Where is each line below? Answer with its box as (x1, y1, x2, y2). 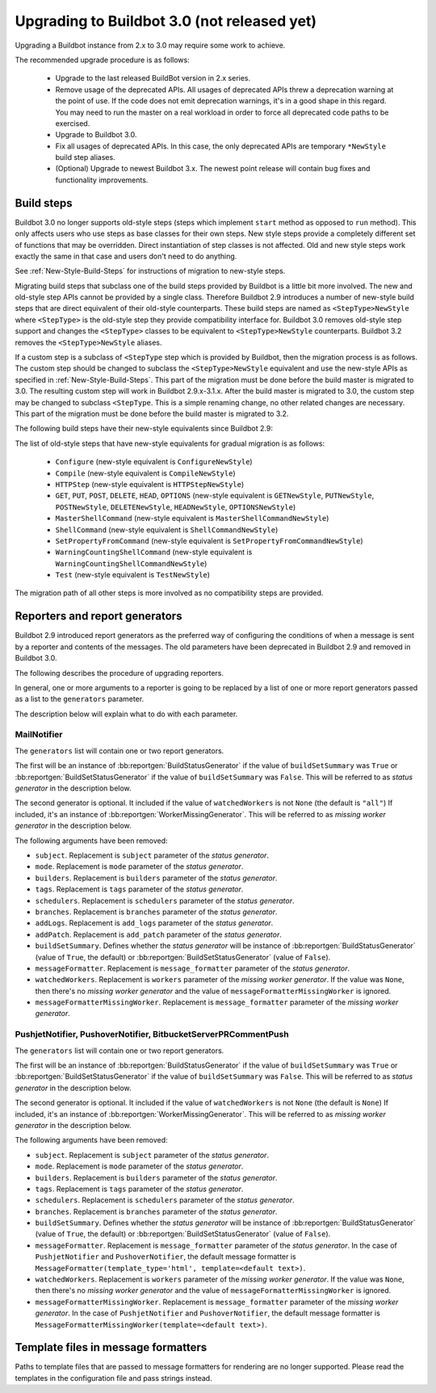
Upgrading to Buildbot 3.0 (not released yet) (15, 12, 317, 30)
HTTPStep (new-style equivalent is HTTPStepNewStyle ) (55, 479, 245, 489)
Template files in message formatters (15, 1341, 208, 1354)
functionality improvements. (55, 174, 149, 185)
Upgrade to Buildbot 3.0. (55, 130, 137, 140)
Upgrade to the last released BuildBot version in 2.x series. (55, 73, 251, 83)
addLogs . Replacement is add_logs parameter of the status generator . (35, 918, 274, 928)
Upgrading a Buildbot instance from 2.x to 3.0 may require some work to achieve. (15, 40, 286, 50)
